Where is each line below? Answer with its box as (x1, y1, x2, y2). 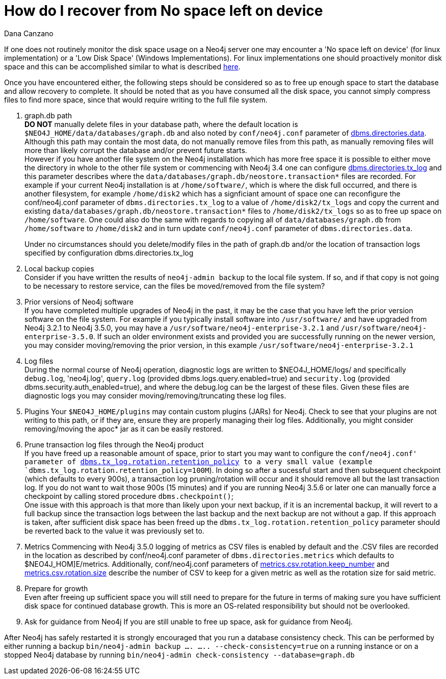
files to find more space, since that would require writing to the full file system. (4, 95, 268, 104)
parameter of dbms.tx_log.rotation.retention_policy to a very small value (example (24, 457, 373, 466)
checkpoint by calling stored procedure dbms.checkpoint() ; (24, 491, 233, 500)
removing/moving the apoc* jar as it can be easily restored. (24, 424, 223, 433)
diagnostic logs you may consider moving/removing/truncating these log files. (24, 391, 286, 400)
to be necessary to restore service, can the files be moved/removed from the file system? (24, 281, 325, 290)
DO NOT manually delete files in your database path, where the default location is (24, 119, 298, 129)
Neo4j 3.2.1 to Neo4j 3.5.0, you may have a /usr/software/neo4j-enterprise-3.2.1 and (24, 323, 339, 332)
